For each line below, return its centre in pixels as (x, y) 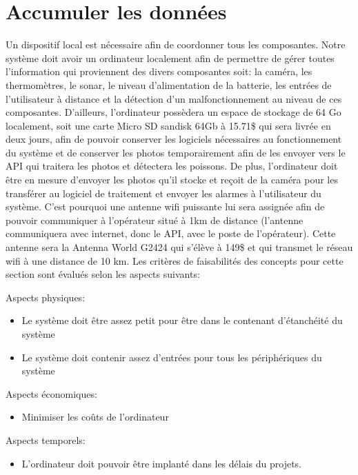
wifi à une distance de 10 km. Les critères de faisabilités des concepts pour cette (175, 260)
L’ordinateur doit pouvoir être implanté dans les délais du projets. (161, 463)
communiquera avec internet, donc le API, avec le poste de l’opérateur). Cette (171, 233)
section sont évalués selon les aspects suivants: (103, 274)
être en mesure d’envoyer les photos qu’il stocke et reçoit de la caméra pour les (172, 180)
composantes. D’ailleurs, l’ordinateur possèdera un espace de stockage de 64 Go (173, 112)
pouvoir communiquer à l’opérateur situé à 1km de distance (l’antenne (155, 220)
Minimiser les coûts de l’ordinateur (95, 417)
